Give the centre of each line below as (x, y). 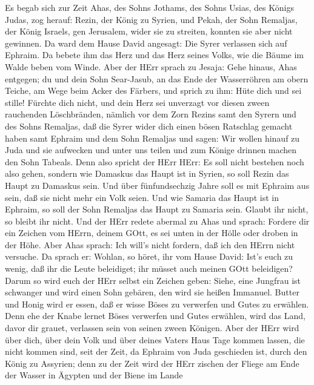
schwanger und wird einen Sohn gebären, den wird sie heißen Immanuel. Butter (152, 292)
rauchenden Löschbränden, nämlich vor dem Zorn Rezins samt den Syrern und (151, 114)
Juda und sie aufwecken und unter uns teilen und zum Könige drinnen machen (151, 150)
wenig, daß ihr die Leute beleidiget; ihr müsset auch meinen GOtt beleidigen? (149, 268)
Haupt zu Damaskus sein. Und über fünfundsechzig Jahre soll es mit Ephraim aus (157, 185)
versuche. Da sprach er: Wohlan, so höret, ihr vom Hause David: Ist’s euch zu (149, 256)
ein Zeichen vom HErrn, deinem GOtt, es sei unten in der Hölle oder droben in (152, 233)
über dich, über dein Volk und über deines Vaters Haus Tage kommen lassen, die (155, 339)
